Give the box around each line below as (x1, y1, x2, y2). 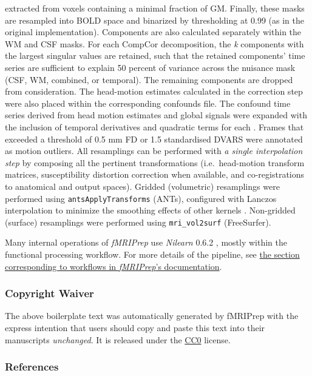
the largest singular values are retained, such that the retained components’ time (5, 49, 305, 62)
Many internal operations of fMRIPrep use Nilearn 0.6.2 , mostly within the (5, 236, 287, 249)
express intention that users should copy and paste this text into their (5, 321, 265, 334)
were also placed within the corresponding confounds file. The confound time (5, 96, 291, 109)
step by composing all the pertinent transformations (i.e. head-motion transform (5, 156, 305, 169)
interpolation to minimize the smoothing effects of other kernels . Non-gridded (5, 204, 296, 217)
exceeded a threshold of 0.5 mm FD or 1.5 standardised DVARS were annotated (5, 132, 303, 145)
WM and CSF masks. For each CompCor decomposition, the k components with (5, 37, 304, 50)
